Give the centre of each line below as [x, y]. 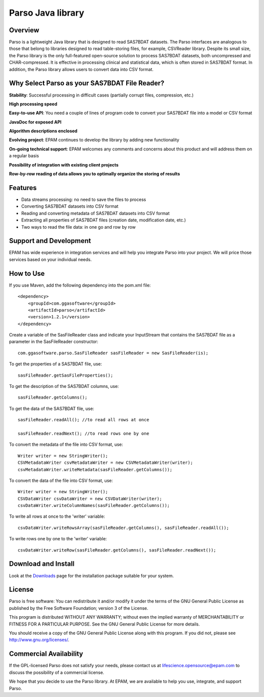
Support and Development [50, 241]
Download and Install [42, 564]
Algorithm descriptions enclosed [43, 131]
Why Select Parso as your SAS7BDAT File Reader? [87, 83]
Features [23, 188]
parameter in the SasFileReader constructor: [54, 342]
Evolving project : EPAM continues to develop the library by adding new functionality [94, 140]
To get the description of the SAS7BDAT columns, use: [64, 386]
